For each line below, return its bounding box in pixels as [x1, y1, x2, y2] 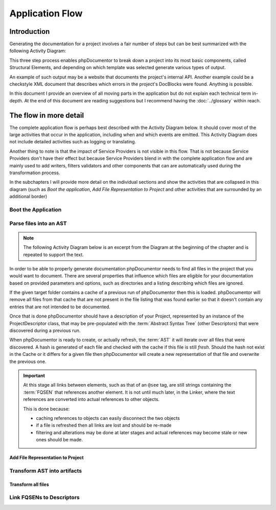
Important [23, 372, 45, 378]
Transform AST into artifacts [9, 467, 82, 474]
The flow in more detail [9, 111, 84, 120]
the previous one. [9, 358, 47, 365]
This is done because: [23, 406, 70, 412]
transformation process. [9, 169, 60, 176]
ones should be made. [36, 437, 83, 443]
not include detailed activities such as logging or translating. [9, 139, 136, 145]
